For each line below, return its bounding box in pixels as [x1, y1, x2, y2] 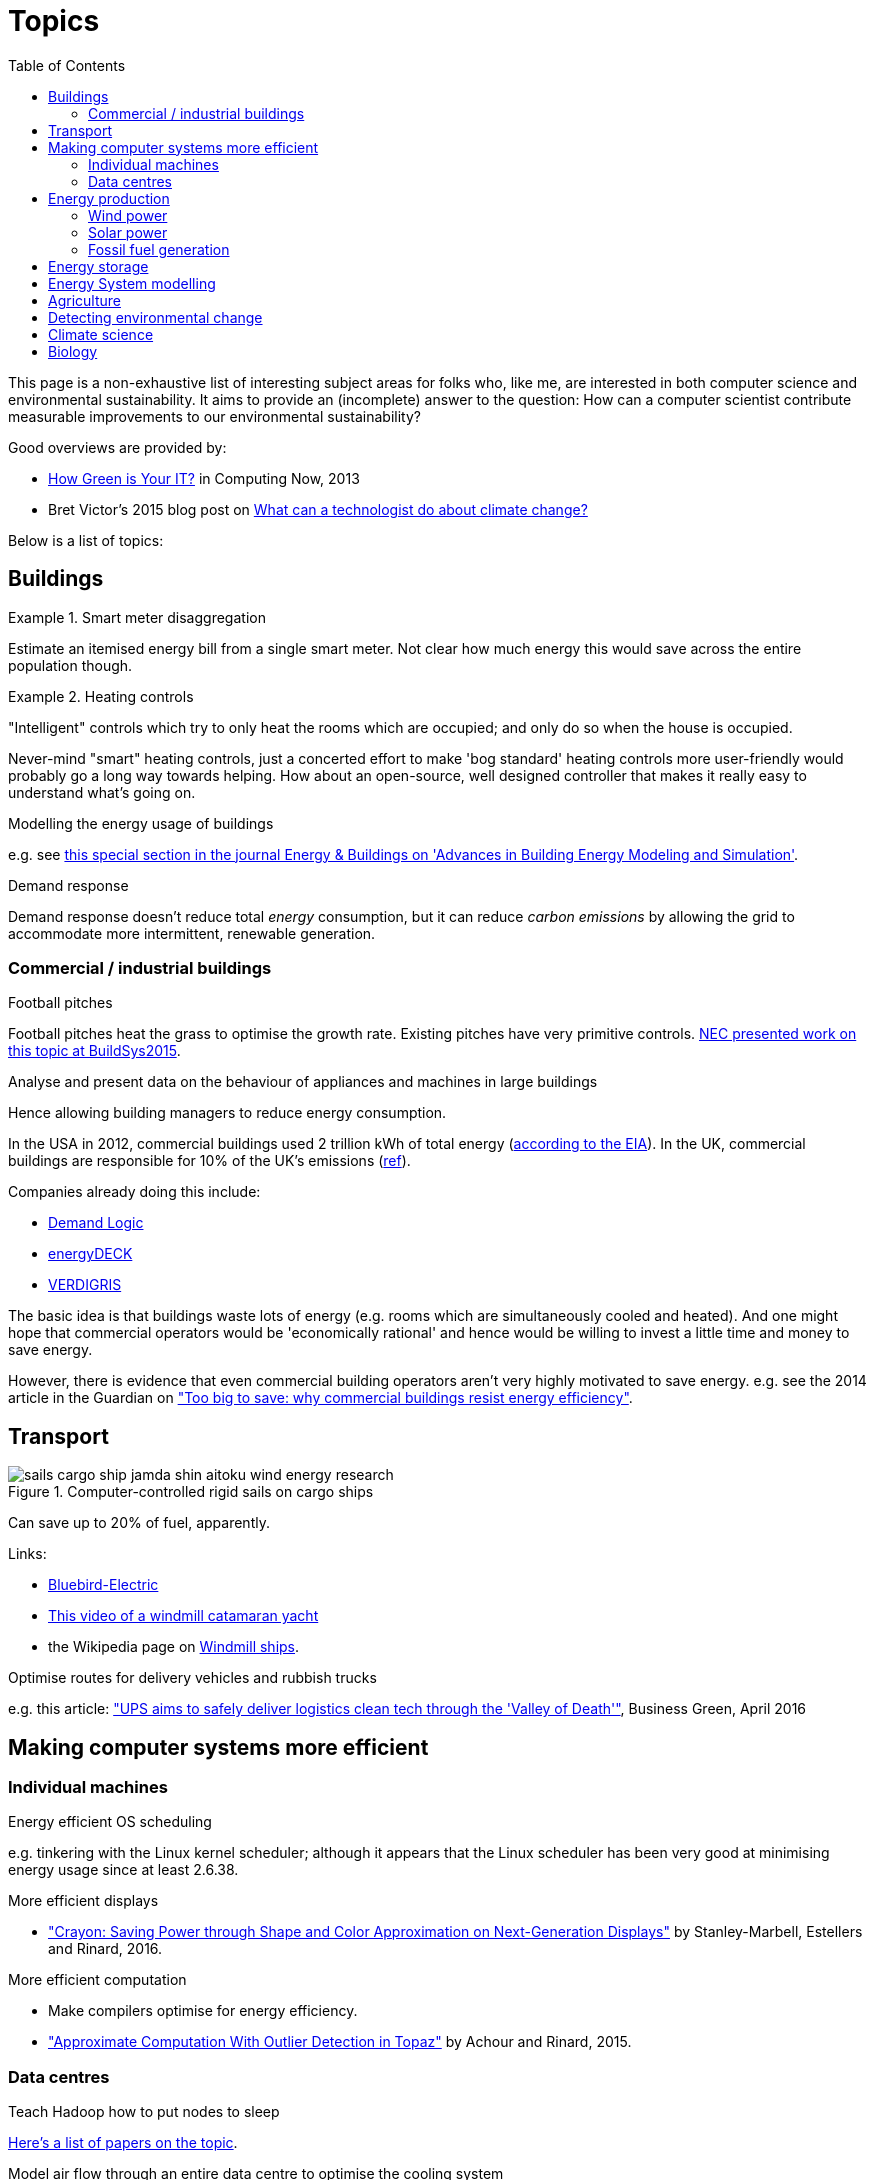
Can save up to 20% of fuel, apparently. [8, 1514, 270, 1532]
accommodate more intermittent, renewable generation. [8, 924, 376, 942]
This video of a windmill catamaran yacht [48, 1607, 319, 1625]
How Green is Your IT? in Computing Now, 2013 [48, 469, 360, 487]
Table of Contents [8, 56, 126, 74]
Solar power [88, 223, 168, 241]
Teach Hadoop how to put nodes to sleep [8, 2103, 280, 2121]
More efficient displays [8, 1892, 159, 1910]
